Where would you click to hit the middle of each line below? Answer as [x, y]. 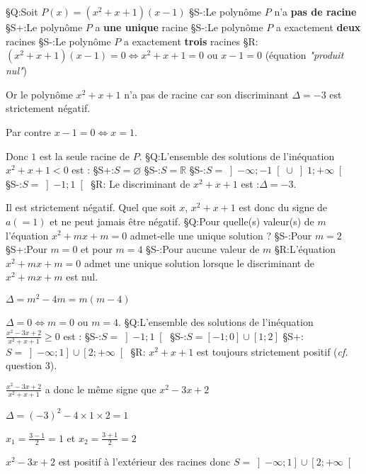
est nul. [82, 277]
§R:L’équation [305, 249]
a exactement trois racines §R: [191, 41]
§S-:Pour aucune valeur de [203, 249]
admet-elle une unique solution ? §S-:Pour [221, 235]
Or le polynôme [39, 94]
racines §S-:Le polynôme [58, 41]
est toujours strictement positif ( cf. [272, 351]
